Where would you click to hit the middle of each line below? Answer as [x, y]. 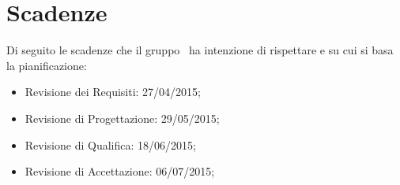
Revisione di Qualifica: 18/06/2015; [110, 144]
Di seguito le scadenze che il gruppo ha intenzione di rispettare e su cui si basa [200, 50]
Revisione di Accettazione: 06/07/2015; [120, 171]
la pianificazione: [47, 65]
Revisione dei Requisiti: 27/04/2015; [113, 92]
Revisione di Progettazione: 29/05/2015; [122, 118]
